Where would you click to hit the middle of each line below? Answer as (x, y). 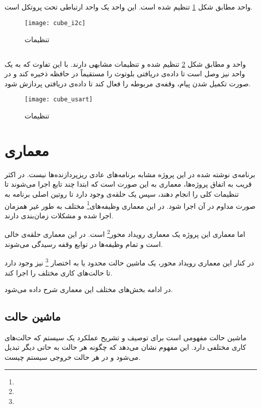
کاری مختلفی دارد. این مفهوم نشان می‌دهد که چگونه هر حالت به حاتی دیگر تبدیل (125, 347)
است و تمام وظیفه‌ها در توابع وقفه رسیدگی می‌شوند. (84, 244)
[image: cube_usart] (59, 100)
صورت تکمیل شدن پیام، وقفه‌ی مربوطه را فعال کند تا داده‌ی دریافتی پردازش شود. (128, 83)
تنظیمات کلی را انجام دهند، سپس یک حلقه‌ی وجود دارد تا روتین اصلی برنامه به (122, 193)
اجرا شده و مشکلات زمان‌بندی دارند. (59, 215)
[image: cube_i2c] (55, 23)
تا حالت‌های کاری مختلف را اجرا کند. (59, 272)
